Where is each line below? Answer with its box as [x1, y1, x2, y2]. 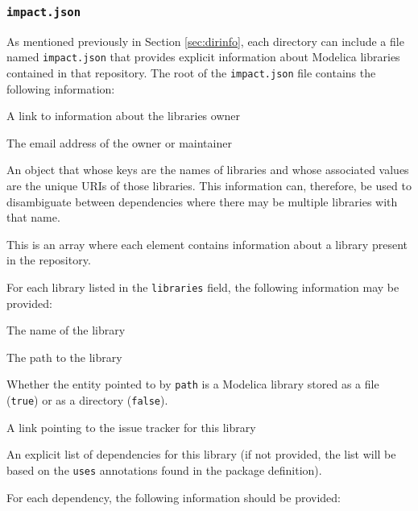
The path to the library [6, 348, 122, 365]
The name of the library [6, 322, 126, 339]
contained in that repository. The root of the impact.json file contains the [6, 64, 376, 81]
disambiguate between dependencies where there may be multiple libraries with [6, 193, 398, 210]
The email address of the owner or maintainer [6, 134, 232, 151]
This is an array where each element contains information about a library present [6, 235, 408, 252]
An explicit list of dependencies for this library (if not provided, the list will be [6, 446, 396, 463]
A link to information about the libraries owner [6, 107, 240, 124]
